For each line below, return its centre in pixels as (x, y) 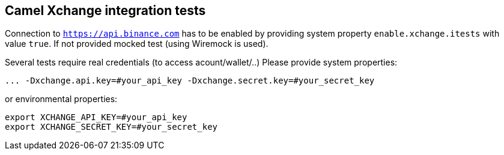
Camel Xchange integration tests (105, 11)
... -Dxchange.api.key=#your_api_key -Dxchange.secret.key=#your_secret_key (190, 81)
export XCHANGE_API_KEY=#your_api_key (96, 117)
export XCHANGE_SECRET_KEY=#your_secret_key (111, 127)
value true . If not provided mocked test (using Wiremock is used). (137, 44)
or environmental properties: (61, 99)
